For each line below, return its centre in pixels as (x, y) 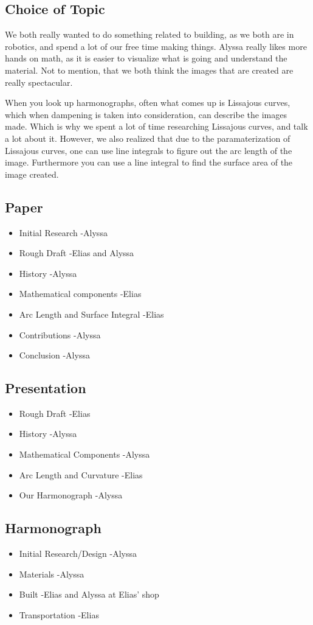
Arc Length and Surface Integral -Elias (91, 314)
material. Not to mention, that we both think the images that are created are (149, 70)
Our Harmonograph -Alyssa (71, 495)
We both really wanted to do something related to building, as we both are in (150, 34)
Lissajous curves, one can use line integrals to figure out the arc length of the (149, 150)
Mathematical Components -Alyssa (84, 454)
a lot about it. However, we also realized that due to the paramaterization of (148, 138)
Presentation (46, 388)
